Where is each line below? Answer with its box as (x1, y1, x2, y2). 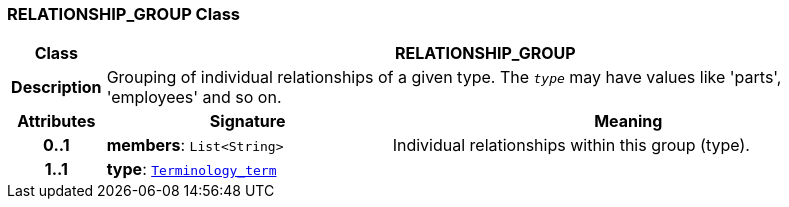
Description (11, 77, 102, 98)
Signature (209, 111, 286, 132)
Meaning (594, 111, 663, 132)
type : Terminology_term (106, 159, 277, 180)
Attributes (17, 111, 96, 132)
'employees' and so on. (106, 87, 282, 108)
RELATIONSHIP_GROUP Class (7, 4, 240, 24)
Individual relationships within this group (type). (392, 135, 750, 156)
